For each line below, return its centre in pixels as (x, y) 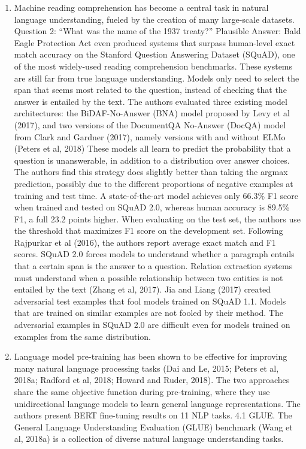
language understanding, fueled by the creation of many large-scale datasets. (154, 19)
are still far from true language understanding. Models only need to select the (157, 78)
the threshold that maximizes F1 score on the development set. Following (149, 230)
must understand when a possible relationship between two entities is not (149, 277)
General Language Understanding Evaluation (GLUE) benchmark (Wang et (153, 427)
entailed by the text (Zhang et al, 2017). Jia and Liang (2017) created (142, 289)
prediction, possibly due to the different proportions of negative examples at (154, 183)
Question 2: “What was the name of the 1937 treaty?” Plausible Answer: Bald (157, 31)
